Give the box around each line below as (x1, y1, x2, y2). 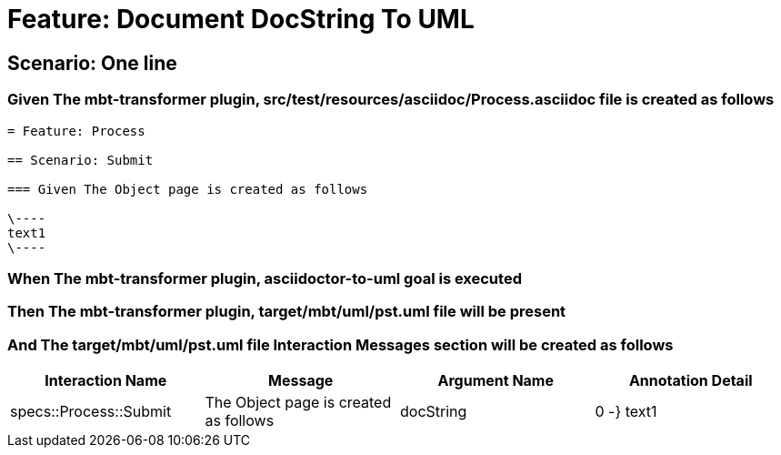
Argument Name (437, 371, 554, 390)
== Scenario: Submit (7, 152, 154, 167)
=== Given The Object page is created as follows (7, 181, 368, 197)
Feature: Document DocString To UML (7, 4, 475, 35)
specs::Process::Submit (10, 402, 172, 421)
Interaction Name (45, 371, 167, 390)
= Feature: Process (7, 123, 145, 138)
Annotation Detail (628, 371, 753, 390)
